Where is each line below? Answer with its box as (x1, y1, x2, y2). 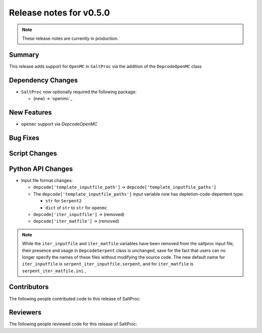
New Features (9, 108, 52, 117)
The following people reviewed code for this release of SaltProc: (9, 321, 138, 327)
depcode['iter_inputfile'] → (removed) (33, 211, 125, 217)
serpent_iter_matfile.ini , (22, 267, 86, 274)
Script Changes (9, 149, 57, 157)
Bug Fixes (9, 133, 40, 142)
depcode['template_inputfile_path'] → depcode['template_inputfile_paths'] (33, 184, 216, 190)
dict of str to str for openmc (45, 204, 108, 211)
